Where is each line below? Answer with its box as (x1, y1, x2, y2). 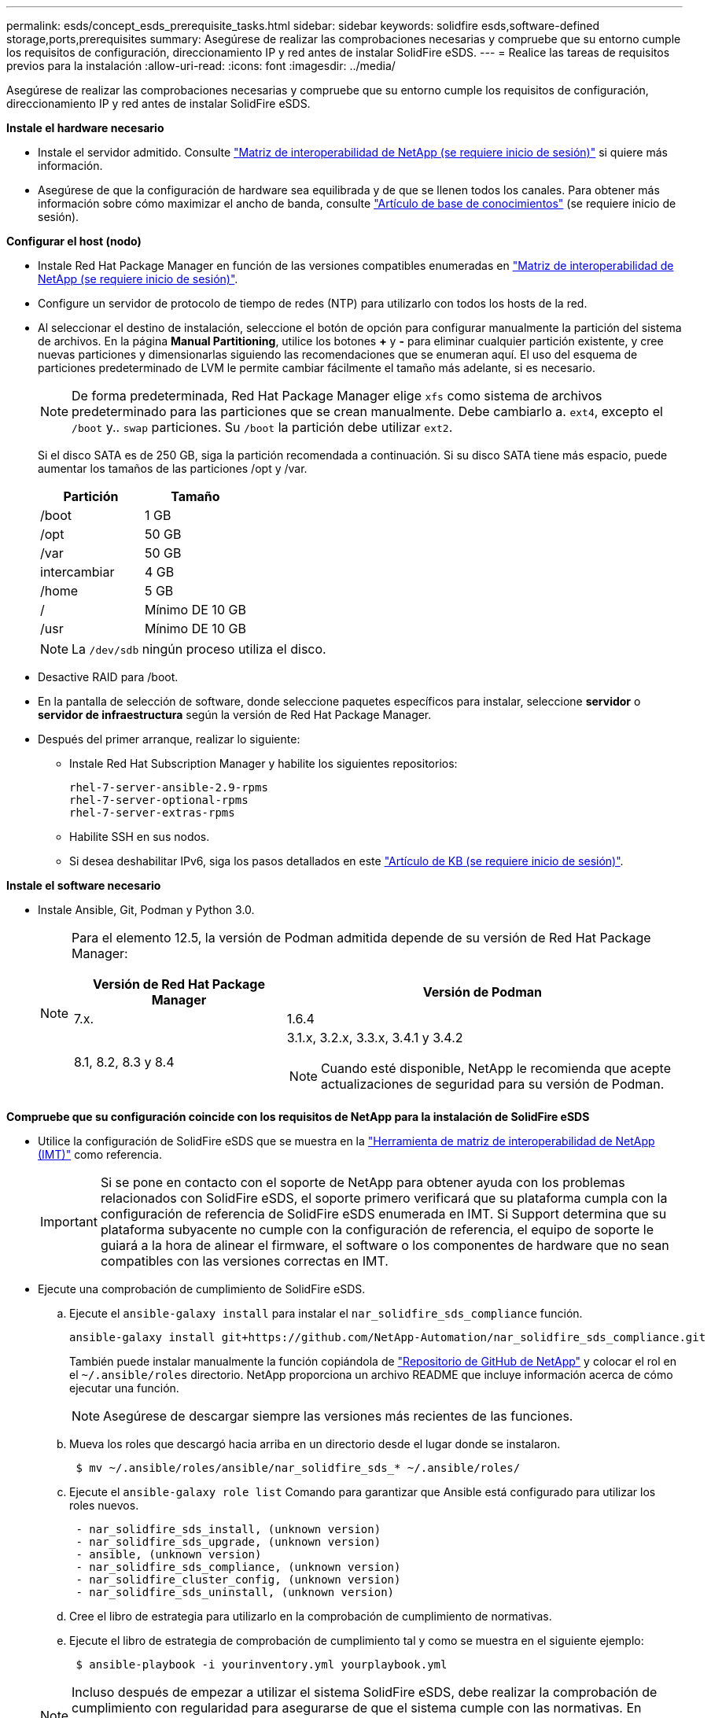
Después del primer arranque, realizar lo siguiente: (38, 732, 300, 746)
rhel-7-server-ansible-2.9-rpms (69, 781, 268, 794)
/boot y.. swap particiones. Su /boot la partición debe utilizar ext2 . (72, 419, 453, 435)
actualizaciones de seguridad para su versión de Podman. (320, 1076, 665, 1092)
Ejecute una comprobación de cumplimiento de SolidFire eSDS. (38, 1282, 366, 1296)
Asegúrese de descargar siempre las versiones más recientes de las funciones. (103, 1408, 573, 1424)
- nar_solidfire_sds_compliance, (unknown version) (76, 1561, 401, 1573)
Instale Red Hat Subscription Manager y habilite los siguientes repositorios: (69, 757, 458, 770)
